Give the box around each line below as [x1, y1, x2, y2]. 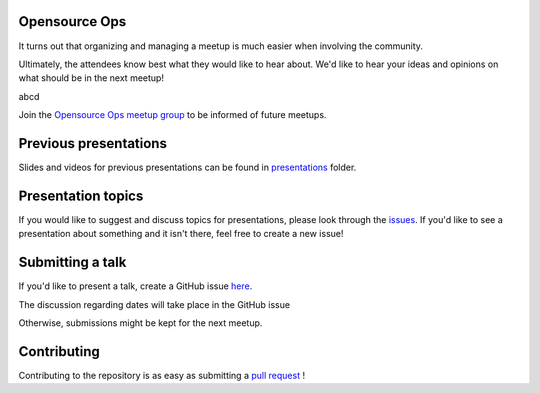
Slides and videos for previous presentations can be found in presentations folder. [18, 161, 357, 173]
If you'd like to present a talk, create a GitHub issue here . [18, 280, 253, 292]
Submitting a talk [18, 254, 127, 271]
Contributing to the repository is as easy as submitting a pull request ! [18, 369, 305, 381]
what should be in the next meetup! [18, 72, 165, 84]
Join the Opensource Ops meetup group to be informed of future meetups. [18, 109, 327, 121]
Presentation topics [18, 187, 144, 204]
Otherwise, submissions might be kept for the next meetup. [18, 316, 263, 329]
